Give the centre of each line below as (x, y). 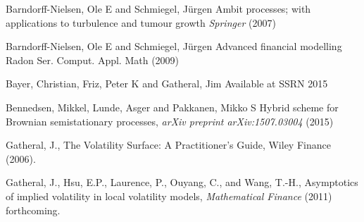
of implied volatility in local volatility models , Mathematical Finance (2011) (169, 196)
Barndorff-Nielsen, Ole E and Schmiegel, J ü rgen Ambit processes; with (158, 8)
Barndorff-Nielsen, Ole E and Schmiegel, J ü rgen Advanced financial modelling (174, 46)
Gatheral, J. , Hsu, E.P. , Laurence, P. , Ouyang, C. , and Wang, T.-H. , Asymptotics (182, 182)
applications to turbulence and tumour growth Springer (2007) (141, 22)
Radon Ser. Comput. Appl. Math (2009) (93, 60)
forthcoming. (33, 210)
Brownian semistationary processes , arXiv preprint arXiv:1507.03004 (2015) (170, 121)
